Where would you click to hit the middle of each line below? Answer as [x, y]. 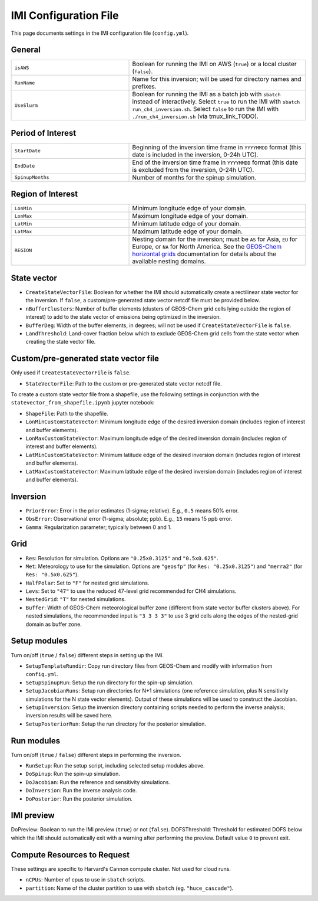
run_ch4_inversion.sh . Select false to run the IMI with [206, 109]
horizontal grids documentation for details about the [204, 254]
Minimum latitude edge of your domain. [187, 224]
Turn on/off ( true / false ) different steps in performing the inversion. [96, 755]
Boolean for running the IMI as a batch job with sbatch [206, 94]
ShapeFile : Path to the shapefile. [67, 413]
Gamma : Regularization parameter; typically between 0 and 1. [99, 527]
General [26, 50]
